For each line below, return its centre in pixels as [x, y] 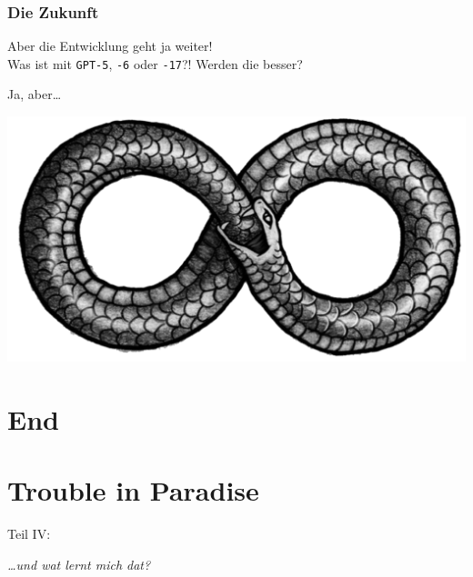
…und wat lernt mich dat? [79, 564]
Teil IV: [29, 534]
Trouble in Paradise [133, 490]
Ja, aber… [35, 94]
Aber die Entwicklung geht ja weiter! [110, 46]
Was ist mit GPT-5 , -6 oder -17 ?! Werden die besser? [155, 63]
